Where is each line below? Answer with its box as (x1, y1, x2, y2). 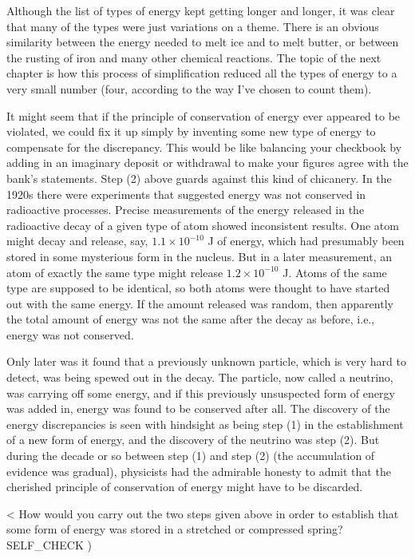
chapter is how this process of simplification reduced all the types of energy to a (6, 65, 397, 81)
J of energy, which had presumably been (207, 232, 405, 249)
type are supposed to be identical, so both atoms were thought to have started (6, 279, 390, 296)
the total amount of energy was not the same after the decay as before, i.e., (6, 311, 375, 327)
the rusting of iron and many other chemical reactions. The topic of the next (6, 49, 381, 65)
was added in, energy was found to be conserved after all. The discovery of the (6, 400, 390, 417)
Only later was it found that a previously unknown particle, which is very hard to (6, 353, 406, 370)
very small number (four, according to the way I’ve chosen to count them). (6, 80, 372, 97)
